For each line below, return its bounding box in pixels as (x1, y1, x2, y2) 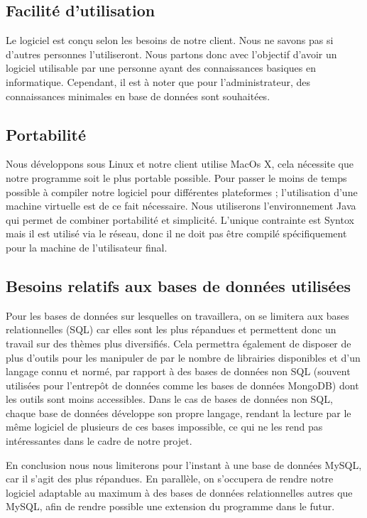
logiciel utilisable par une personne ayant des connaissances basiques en (6, 60, 317, 75)
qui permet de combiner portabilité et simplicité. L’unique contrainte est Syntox (6, 212, 354, 227)
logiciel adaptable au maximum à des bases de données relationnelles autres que (6, 485, 353, 500)
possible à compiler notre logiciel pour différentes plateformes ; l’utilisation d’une (6, 184, 358, 199)
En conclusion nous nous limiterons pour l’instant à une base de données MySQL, (6, 457, 362, 472)
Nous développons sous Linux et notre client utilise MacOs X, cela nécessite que (6, 156, 354, 171)
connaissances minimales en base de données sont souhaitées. (6, 88, 270, 103)
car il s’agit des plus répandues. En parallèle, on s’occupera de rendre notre (6, 471, 334, 486)
